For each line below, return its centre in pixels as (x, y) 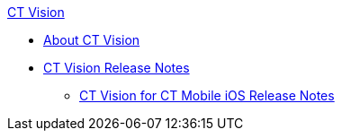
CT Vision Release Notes (117, 68)
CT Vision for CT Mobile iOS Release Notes (207, 95)
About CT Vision (92, 40)
